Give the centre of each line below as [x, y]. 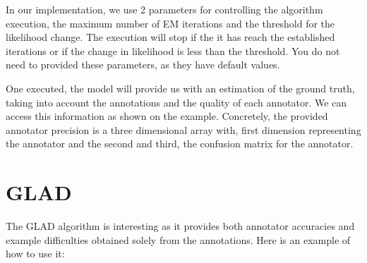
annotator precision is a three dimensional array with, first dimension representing [183, 129]
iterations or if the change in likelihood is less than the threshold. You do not [173, 50]
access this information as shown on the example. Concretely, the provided [167, 116]
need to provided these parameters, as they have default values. [143, 65]
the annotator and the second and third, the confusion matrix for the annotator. [180, 143]
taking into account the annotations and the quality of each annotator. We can [176, 102]
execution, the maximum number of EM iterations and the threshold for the [170, 23]
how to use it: [35, 253]
